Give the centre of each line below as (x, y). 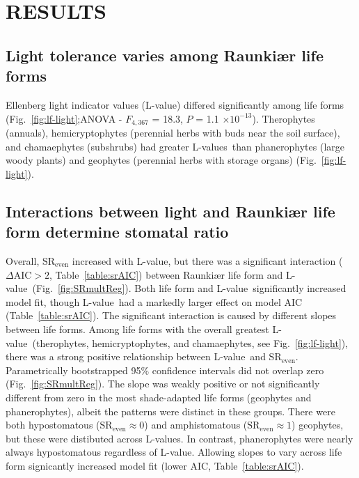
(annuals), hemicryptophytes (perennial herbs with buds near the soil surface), (173, 133)
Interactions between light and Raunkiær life (170, 211)
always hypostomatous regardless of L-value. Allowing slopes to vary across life (174, 452)
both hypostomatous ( (53, 425)
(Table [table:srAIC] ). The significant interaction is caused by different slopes (171, 315)
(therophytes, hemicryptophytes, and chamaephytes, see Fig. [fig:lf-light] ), (190, 342)
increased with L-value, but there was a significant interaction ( (207, 260)
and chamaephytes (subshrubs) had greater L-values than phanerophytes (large (175, 146)
